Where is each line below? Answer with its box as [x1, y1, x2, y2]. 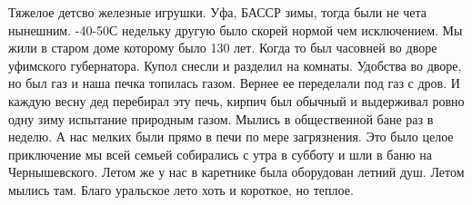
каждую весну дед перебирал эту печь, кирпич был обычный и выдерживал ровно [8, 91, 465, 110]
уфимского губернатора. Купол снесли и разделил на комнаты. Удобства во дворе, [8, 55, 462, 74]
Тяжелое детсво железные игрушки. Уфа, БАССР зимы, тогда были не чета [8, 3, 427, 21]
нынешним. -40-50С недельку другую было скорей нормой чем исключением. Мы [8, 20, 463, 39]
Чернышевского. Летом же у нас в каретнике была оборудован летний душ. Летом [8, 162, 465, 181]
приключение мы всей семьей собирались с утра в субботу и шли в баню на [8, 144, 432, 163]
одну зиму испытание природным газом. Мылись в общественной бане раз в [8, 109, 434, 128]
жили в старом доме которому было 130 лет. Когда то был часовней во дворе [8, 38, 437, 57]
